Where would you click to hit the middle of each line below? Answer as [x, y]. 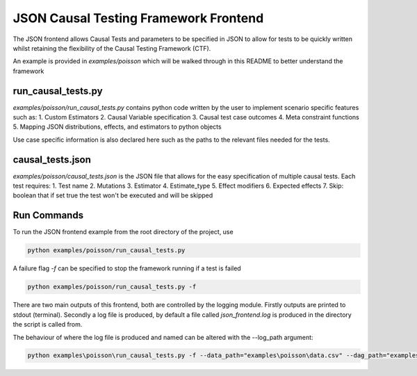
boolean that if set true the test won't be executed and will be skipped [113, 195]
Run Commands [48, 215]
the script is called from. [48, 325]
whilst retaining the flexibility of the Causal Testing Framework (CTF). [112, 48]
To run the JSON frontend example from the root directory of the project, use [123, 232]
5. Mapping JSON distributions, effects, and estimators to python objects [117, 127]
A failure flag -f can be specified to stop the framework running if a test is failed [127, 268]
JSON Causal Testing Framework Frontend [138, 18]
